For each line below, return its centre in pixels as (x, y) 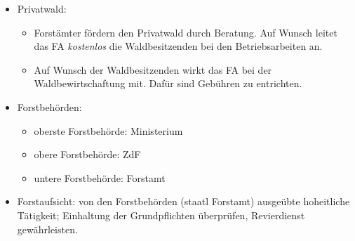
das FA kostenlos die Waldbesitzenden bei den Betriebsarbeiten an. (178, 46)
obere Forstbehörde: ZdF (87, 154)
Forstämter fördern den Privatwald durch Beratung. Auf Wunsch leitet (186, 32)
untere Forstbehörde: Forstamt (100, 177)
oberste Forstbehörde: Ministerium (108, 130)
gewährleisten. (47, 229)
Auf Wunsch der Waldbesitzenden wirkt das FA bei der (153, 69)
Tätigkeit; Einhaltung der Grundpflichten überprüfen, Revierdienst (161, 215)
